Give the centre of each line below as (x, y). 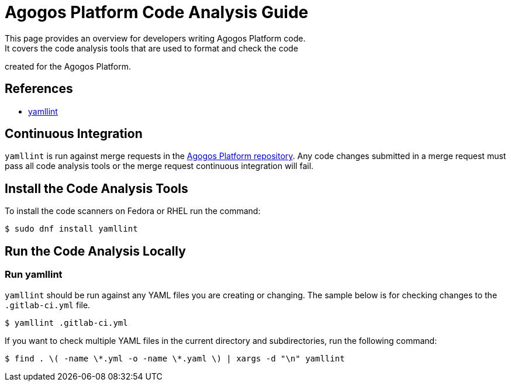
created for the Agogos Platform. (68, 66)
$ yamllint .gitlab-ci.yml (66, 323)
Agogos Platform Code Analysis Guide (157, 12)
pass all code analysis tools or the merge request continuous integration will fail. (159, 166)
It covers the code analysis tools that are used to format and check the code (151, 48)
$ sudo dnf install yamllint (71, 229)
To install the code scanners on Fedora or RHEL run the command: (133, 211)
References (39, 89)
